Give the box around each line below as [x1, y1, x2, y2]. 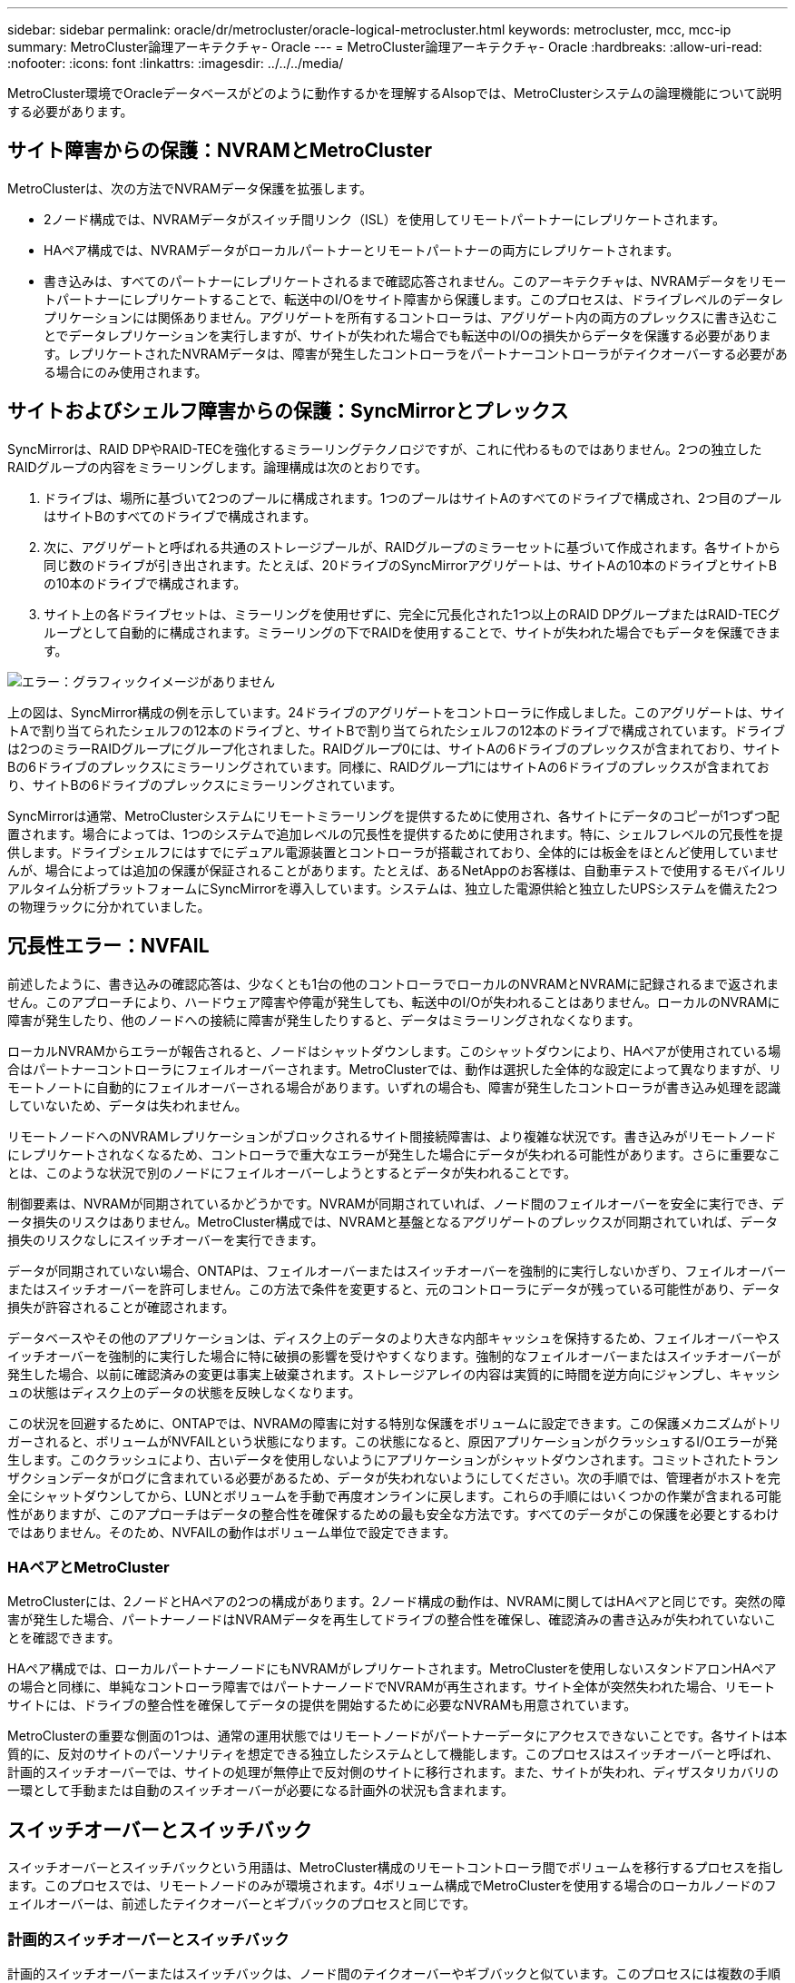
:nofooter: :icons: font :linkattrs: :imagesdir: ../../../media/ [7, 55, 344, 71]
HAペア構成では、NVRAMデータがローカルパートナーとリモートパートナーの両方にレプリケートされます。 [44, 242, 680, 258]
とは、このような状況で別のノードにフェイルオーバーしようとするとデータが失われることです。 [7, 1164, 576, 1180]
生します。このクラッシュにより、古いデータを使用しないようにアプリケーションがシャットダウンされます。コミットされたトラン [7, 1451, 779, 1467]
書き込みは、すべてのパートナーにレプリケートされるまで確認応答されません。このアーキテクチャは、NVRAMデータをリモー [44, 272, 787, 289]
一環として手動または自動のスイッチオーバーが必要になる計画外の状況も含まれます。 [7, 1782, 515, 1799]
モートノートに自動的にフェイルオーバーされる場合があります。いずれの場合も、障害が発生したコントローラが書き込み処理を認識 [7, 1079, 781, 1095]
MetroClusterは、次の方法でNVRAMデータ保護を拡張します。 [7, 180, 373, 196]
